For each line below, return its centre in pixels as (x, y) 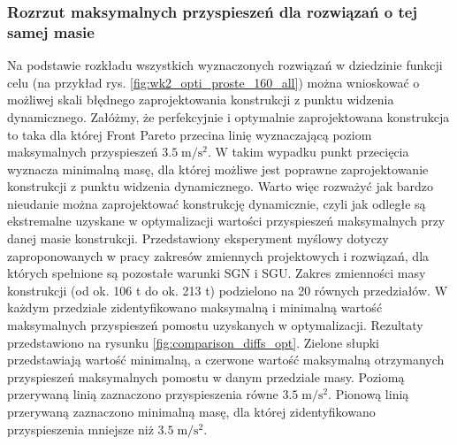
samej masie (51, 31)
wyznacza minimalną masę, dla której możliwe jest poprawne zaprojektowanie (218, 169)
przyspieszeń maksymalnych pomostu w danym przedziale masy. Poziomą (206, 376)
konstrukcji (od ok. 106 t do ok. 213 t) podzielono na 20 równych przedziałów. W (228, 290)
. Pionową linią (369, 394)
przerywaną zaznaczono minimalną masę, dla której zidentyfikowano (191, 412)
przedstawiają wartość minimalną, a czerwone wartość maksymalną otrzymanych (226, 360)
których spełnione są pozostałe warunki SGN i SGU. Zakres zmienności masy (217, 273)
